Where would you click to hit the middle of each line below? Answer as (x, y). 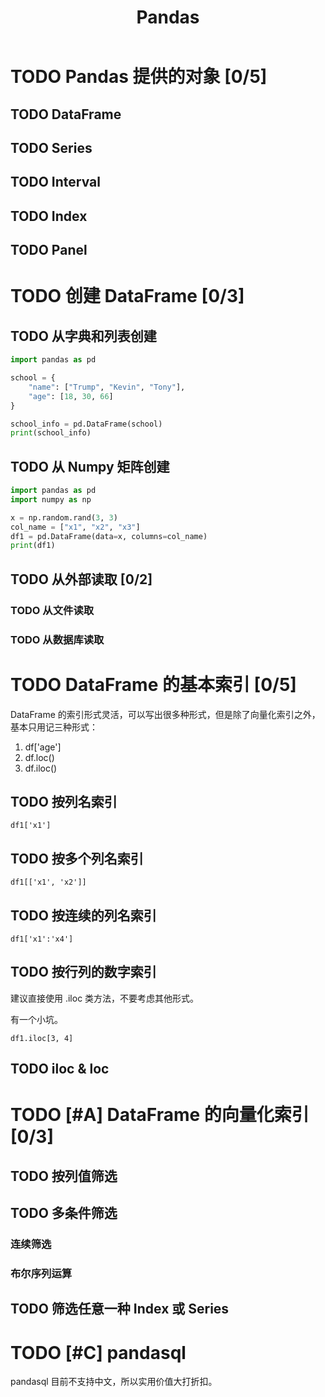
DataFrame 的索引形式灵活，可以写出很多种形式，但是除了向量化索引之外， (165, 714)
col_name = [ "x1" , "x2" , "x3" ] (75, 527)
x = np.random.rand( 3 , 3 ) (64, 517)
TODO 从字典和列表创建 (83, 336)
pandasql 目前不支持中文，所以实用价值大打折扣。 (114, 1382)
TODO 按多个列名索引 (77, 858)
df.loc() (39, 757)
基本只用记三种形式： (54, 727)
